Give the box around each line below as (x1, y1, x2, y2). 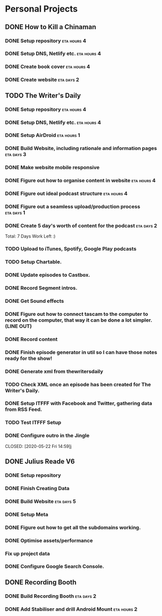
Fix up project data (5, 550, 50, 557)
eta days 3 (5, 151, 27, 158)
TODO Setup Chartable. (5, 258, 62, 265)
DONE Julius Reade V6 (5, 458, 75, 466)
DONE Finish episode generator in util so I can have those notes (5, 349, 158, 356)
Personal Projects (5, 3, 78, 15)
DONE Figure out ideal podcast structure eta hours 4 (5, 190, 128, 197)
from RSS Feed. (5, 406, 43, 413)
